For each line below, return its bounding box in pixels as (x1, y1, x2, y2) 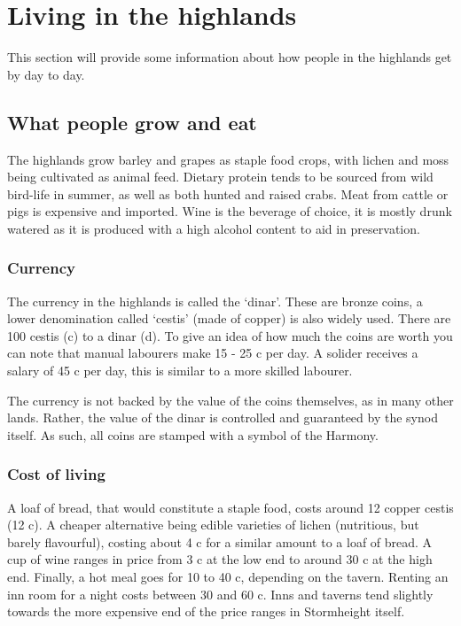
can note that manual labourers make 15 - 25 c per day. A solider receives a (7, 344, 418, 362)
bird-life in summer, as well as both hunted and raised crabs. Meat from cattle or (7, 184, 449, 203)
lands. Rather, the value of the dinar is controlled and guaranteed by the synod (7, 408, 438, 427)
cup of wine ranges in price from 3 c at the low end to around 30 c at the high (7, 550, 433, 568)
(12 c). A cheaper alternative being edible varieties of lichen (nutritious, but (7, 515, 419, 534)
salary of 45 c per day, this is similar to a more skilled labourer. (7, 361, 353, 380)
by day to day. (7, 65, 85, 83)
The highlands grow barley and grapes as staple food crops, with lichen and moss (7, 150, 449, 168)
